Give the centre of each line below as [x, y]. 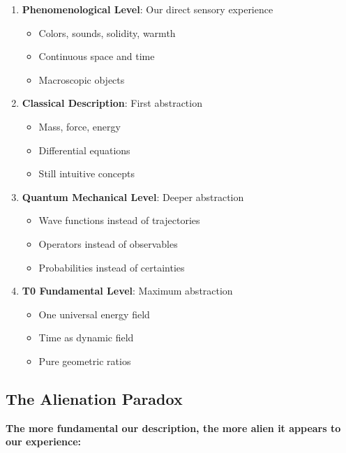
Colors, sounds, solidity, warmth [107, 32]
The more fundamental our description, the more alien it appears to [173, 428]
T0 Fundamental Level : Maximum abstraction [127, 291]
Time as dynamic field [86, 337]
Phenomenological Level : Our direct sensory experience [148, 9]
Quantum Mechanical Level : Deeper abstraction [133, 196]
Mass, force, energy [80, 126]
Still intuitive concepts [86, 173]
